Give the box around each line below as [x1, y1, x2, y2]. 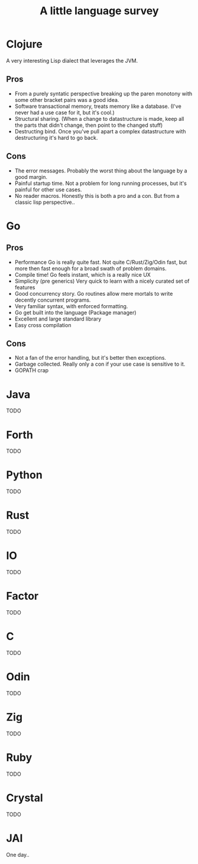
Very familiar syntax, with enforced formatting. [14, 302, 128, 309]
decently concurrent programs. [14, 296, 91, 303]
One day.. [6, 851, 30, 858]
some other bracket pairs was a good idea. [14, 96, 119, 103]
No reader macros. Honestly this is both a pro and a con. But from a [14, 192, 180, 199]
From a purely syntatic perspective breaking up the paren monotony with [14, 90, 193, 97]
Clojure [6, 37, 43, 51]
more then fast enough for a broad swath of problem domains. [14, 265, 167, 272]
